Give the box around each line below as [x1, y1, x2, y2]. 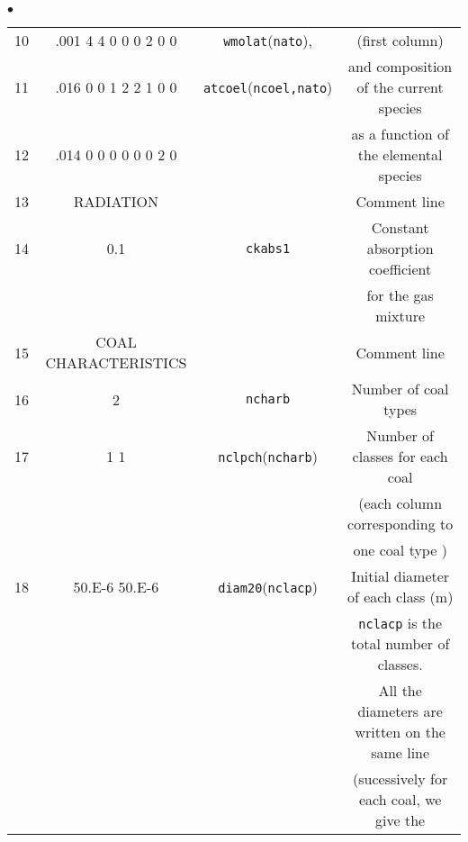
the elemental [357, 144, 443, 165]
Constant [371, 217, 429, 238]
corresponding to [347, 513, 454, 534]
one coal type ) [353, 539, 447, 560]
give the [375, 810, 426, 830]
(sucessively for [353, 768, 448, 789]
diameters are [357, 701, 443, 721]
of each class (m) [346, 586, 454, 607]
